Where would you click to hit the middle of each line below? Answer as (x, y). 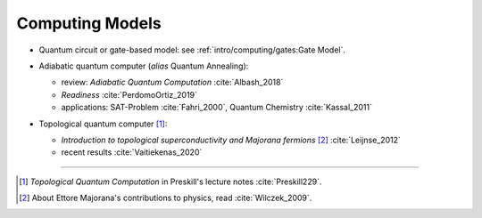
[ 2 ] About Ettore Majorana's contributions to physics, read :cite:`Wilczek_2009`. (166, 198)
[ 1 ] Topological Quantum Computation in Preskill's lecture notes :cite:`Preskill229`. (170, 182)
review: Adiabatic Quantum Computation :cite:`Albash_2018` (172, 82)
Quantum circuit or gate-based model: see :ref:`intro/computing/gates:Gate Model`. (192, 50)
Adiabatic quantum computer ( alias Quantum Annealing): (144, 66)
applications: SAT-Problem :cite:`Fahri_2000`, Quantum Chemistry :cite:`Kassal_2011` (217, 108)
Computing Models (89, 23)
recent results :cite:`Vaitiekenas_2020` (132, 152)
